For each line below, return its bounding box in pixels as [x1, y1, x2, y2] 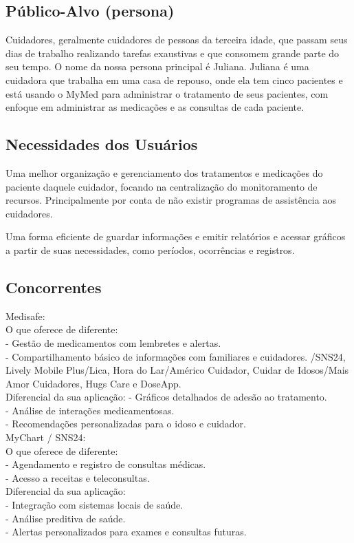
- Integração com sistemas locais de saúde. [5, 498, 184, 512]
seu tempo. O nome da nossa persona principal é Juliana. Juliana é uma [5, 59, 309, 74]
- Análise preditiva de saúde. [5, 511, 126, 525]
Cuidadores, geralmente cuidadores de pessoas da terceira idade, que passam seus [5, 32, 348, 47]
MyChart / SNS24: [5, 430, 86, 445]
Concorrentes [5, 276, 102, 297]
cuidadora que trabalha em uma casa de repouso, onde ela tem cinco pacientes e [5, 72, 343, 87]
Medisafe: [5, 308, 45, 323]
